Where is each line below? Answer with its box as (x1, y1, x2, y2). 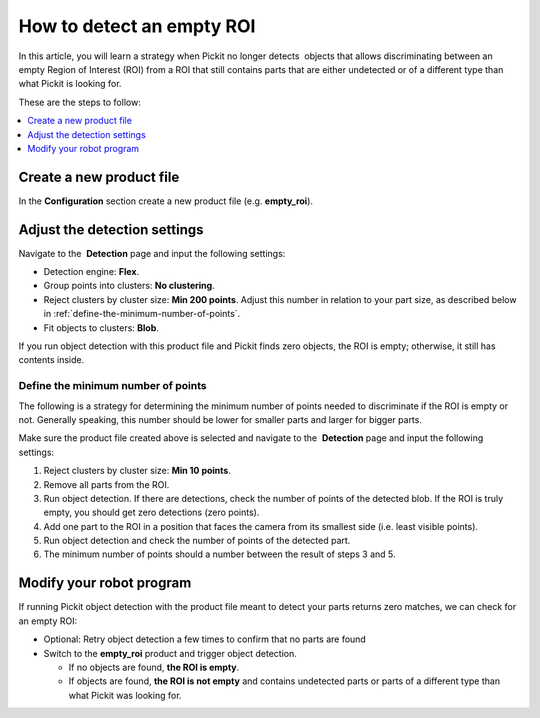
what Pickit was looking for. (68, 689, 182, 701)
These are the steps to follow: (18, 96, 142, 108)
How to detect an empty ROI (18, 15, 256, 37)
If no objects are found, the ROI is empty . (68, 661, 240, 673)
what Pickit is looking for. (18, 78, 122, 90)
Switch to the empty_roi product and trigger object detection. (43, 647, 297, 659)
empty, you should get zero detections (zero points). (43, 506, 260, 519)
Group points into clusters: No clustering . (43, 280, 215, 292)
